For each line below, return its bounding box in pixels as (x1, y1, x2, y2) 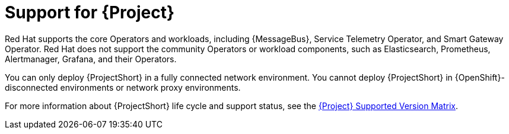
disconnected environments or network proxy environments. (5, 82, 241, 92)
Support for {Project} (5, 2, 175, 23)
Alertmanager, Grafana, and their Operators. (5, 53, 177, 64)
